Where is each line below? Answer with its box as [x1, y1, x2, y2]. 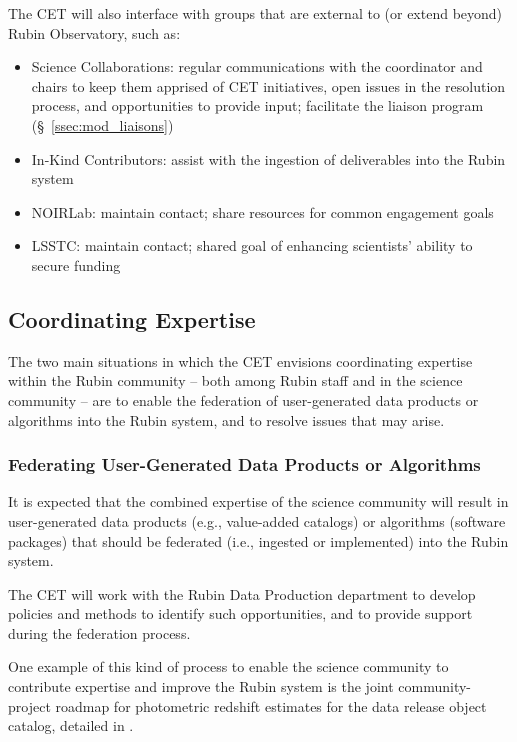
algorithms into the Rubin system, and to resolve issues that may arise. [8, 409, 445, 430]
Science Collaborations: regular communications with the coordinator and [31, 56, 483, 77]
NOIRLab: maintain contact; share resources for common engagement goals [31, 201, 494, 222]
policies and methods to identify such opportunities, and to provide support [8, 603, 473, 624]
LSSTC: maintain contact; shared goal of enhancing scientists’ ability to [31, 235, 473, 256]
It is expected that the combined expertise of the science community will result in [8, 491, 509, 512]
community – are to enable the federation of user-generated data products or [8, 389, 479, 410]
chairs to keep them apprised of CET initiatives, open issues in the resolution [31, 75, 506, 96]
